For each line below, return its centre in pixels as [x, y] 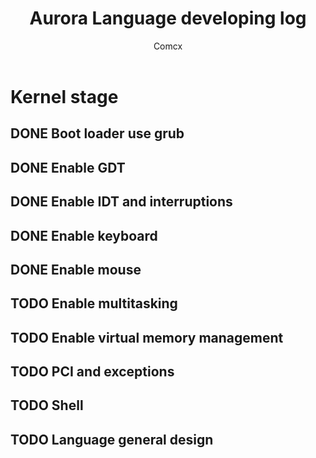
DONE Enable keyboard [84, 235]
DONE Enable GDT [68, 167]
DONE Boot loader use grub [97, 133]
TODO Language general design [112, 439]
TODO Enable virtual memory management [147, 337]
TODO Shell [47, 405]
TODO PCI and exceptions [92, 372]
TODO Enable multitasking [94, 303]
